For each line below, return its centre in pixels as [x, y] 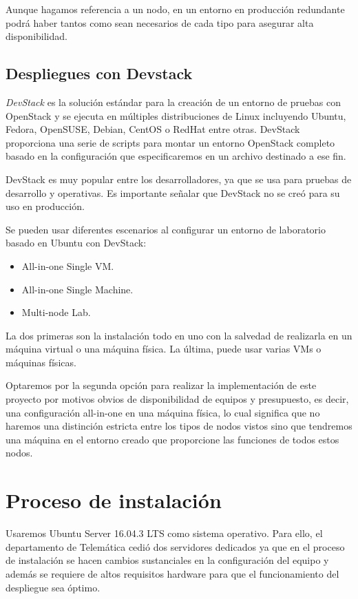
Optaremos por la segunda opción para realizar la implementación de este [161, 385]
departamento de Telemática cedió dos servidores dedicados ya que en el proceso [175, 546]
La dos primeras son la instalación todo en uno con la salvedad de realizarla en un [179, 335]
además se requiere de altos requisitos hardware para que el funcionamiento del [172, 573]
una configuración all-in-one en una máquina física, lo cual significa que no [163, 412]
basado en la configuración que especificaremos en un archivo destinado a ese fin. [176, 156]
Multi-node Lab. [56, 312]
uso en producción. [45, 206]
